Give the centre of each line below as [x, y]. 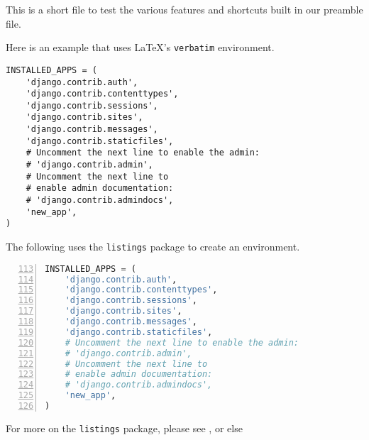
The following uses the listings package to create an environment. [153, 247]
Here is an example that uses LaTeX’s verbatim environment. [140, 47]
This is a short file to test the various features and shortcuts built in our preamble [184, 9]
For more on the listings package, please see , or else [124, 428]
